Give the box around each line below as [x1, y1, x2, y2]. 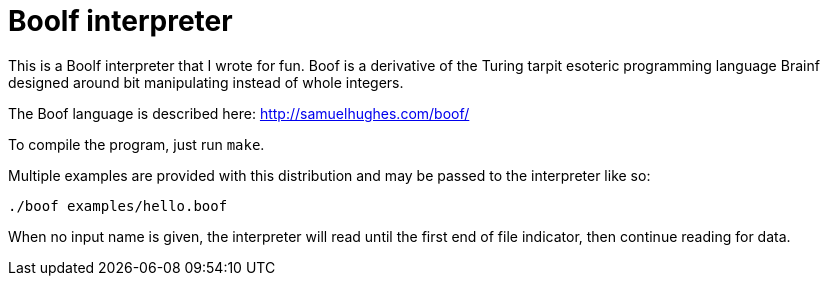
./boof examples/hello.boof [8, 197, 228, 214]
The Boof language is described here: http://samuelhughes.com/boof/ [8, 104, 470, 122]
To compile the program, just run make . [8, 135, 265, 153]
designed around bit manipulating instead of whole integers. [8, 73, 404, 91]
